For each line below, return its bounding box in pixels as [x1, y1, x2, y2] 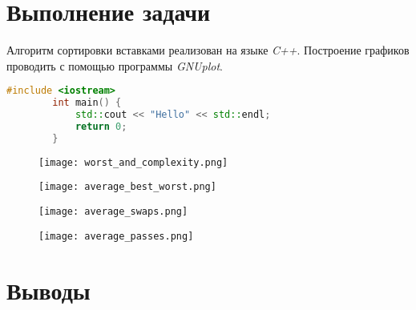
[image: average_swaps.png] [38, 206, 188, 217]
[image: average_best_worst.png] [38, 181, 216, 193]
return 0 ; [75, 120, 127, 132]
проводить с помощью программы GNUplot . [6, 57, 223, 74]
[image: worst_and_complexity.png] [38, 156, 228, 168]
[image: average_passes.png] [38, 230, 194, 242]
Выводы [6, 273, 91, 306]
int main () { [52, 97, 122, 109]
